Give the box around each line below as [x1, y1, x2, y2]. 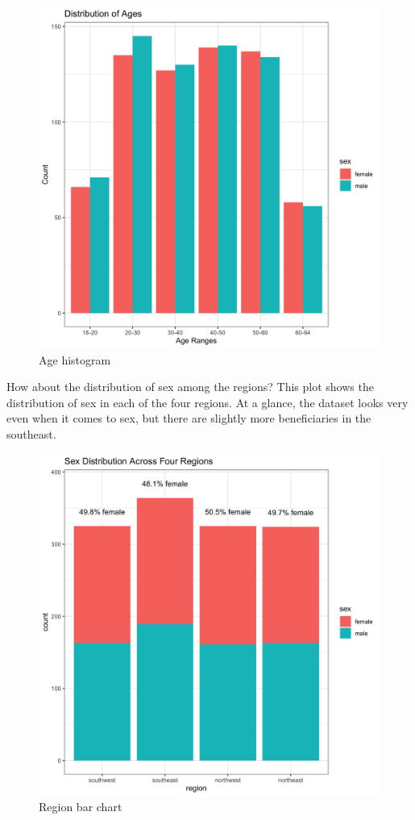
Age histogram [39, 351, 111, 368]
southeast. [6, 425, 56, 442]
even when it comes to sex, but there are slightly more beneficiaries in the [6, 410, 371, 427]
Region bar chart [39, 798, 122, 815]
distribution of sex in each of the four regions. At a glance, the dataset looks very [6, 393, 409, 410]
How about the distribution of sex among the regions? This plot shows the [6, 378, 374, 395]
